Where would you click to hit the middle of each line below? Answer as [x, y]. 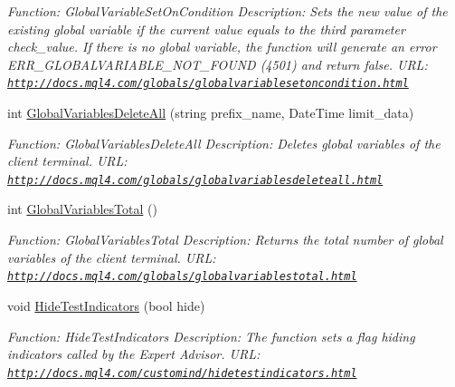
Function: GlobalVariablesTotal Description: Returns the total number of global [225, 240]
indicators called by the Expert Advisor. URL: [134, 354]
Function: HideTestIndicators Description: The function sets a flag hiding [211, 336]
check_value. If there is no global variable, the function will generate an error [222, 47]
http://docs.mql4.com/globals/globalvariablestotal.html [182, 277]
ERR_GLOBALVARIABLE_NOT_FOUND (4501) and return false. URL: [218, 64]
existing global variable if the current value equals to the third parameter [206, 29]
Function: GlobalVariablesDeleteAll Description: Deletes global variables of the [224, 143]
